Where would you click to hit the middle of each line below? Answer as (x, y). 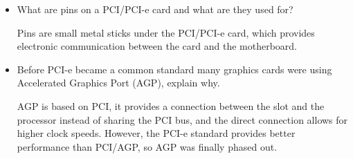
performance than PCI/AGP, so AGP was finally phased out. (147, 146)
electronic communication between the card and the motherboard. (157, 46)
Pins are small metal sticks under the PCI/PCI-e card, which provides (166, 32)
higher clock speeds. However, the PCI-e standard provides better (156, 133)
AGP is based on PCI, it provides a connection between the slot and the (171, 105)
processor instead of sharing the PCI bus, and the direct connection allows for (182, 119)
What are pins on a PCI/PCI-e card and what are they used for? (155, 9)
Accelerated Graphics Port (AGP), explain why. (118, 83)
